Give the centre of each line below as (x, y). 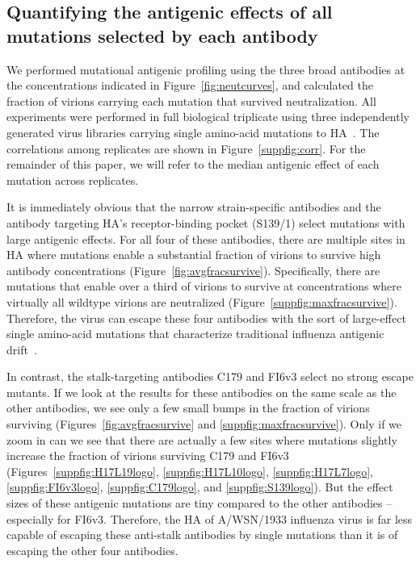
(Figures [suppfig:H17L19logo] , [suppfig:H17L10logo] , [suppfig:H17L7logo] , (190, 471)
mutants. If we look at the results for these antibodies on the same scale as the (202, 392)
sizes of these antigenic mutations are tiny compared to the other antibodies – (199, 503)
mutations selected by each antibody (162, 35)
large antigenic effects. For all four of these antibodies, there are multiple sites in (206, 238)
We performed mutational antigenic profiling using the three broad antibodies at (206, 69)
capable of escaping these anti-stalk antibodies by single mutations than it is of (202, 535)
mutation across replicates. (73, 180)
